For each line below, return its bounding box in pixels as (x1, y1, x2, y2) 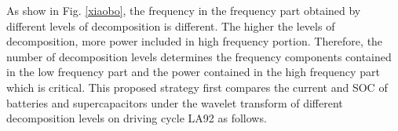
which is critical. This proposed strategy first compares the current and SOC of (6, 78, 388, 95)
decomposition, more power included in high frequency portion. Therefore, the (6, 33, 383, 49)
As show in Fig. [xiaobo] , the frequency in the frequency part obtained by (6, 2, 361, 18)
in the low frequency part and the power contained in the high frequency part (6, 64, 380, 80)
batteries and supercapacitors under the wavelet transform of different (6, 94, 343, 111)
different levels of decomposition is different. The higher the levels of (6, 17, 335, 34)
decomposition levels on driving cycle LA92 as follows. (6, 110, 267, 126)
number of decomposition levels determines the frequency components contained (6, 48, 392, 64)
